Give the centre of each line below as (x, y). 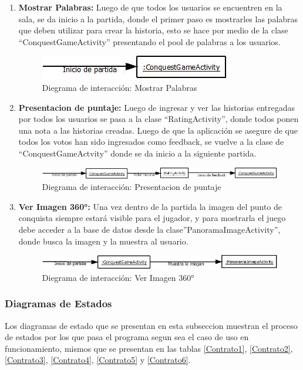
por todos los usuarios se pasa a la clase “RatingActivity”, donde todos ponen (159, 119)
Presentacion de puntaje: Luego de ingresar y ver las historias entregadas (157, 107)
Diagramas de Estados (58, 303)
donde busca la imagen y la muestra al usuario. (103, 241)
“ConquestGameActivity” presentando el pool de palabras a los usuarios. (149, 41)
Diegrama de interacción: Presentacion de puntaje (132, 187)
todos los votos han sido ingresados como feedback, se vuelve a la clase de (151, 142)
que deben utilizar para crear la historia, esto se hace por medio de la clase (153, 30)
